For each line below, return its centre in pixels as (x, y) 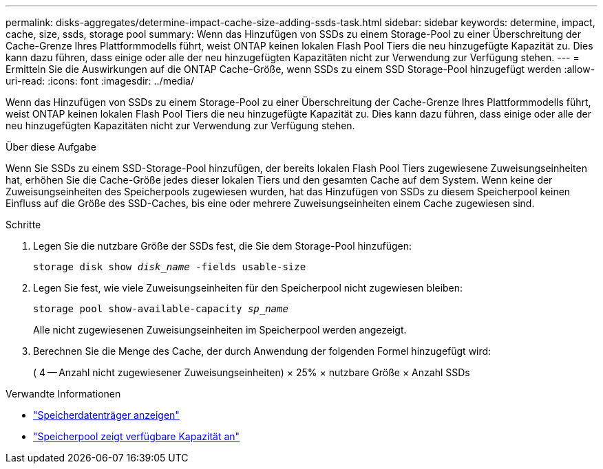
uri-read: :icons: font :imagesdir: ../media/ (100, 81)
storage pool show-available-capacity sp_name (161, 309)
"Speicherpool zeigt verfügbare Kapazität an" (137, 436)
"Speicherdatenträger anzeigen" (106, 415)
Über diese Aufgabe (51, 147)
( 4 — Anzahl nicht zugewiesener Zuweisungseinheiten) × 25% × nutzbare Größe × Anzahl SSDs (252, 372)
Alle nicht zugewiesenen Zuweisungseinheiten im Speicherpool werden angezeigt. (220, 330)
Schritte (23, 225)
